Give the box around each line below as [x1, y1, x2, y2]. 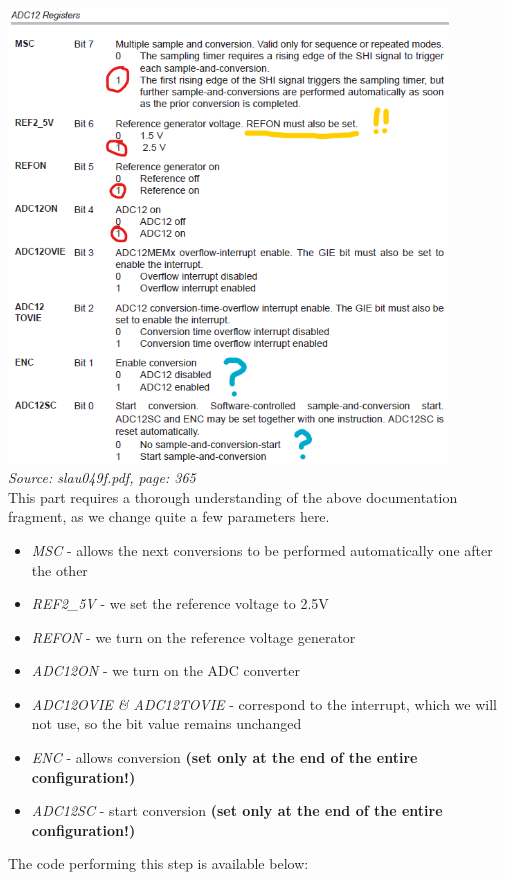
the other [31, 559, 88, 580]
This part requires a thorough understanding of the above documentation [8, 486, 458, 507]
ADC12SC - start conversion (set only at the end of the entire [31, 800, 443, 821]
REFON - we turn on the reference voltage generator [31, 626, 356, 647]
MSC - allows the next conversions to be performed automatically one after [31, 539, 493, 560]
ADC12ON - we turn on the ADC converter [31, 660, 300, 681]
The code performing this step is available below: [8, 853, 309, 874]
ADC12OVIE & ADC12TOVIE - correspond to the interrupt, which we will [31, 693, 497, 714]
